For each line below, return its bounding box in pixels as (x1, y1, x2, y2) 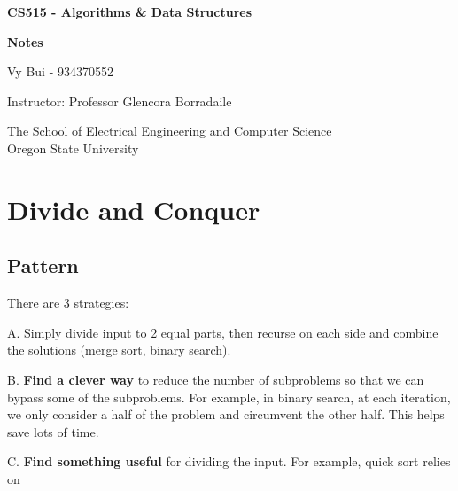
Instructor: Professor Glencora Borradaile (7, 91, 232, 110)
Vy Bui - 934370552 (7, 62, 113, 81)
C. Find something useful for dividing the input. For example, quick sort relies (7, 452, 451, 471)
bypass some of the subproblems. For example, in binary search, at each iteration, (7, 387, 451, 406)
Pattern (7, 252, 79, 279)
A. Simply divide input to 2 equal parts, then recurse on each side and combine (7, 323, 439, 341)
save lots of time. (7, 422, 99, 440)
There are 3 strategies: (7, 293, 129, 312)
